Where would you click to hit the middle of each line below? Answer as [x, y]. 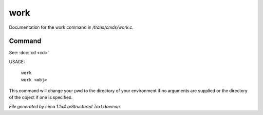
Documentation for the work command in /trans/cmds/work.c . [71, 27]
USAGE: [17, 61]
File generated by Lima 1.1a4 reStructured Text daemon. [65, 106]
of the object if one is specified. [41, 97]
